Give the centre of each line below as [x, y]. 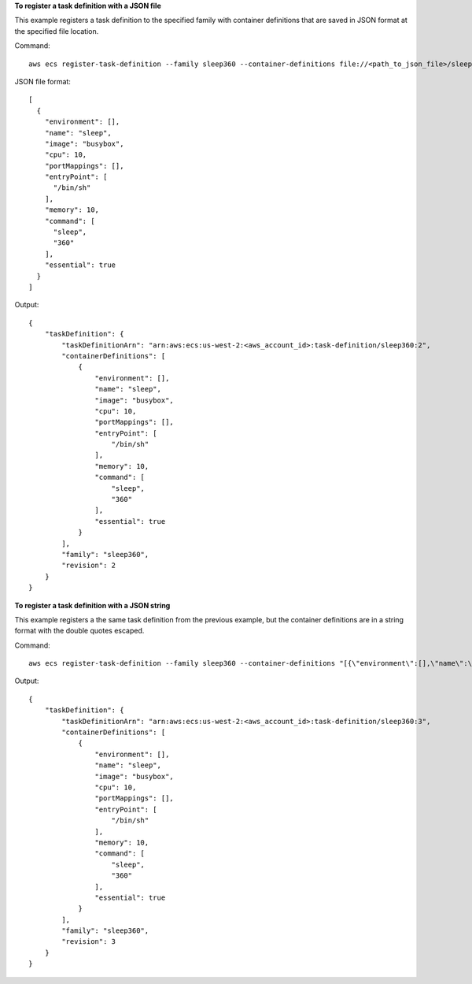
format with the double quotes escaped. [79, 631]
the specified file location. [57, 31]
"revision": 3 [89, 942]
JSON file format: [42, 81]
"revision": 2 [89, 566]
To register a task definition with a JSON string [92, 605]
